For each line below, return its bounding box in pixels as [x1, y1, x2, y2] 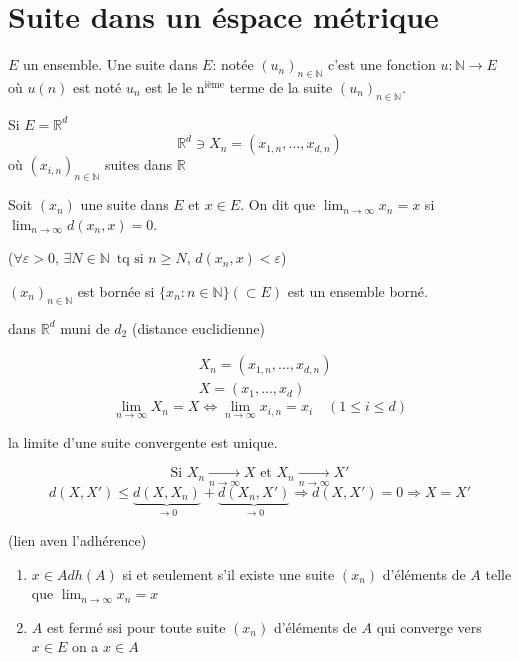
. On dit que [240, 194, 316, 215]
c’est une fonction [327, 54, 436, 75]
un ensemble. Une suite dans [23, 54, 198, 75]
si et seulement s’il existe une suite [122, 563, 335, 584]
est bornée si [77, 280, 155, 301]
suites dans [104, 154, 172, 175]
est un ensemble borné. [287, 280, 428, 301]
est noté [73, 76, 122, 97]
